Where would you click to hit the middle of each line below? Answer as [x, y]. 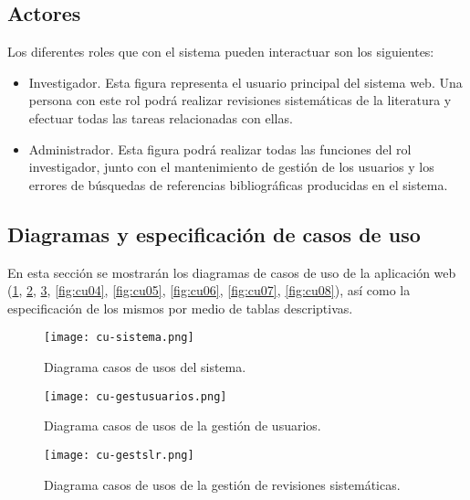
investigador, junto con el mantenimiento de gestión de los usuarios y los [231, 167]
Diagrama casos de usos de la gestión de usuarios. [183, 426]
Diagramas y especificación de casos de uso [214, 234]
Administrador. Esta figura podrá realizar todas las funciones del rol [220, 149]
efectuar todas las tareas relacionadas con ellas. [161, 117]
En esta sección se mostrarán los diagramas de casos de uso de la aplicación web [232, 272]
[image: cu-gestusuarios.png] [136, 396]
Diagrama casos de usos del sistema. [145, 367]
